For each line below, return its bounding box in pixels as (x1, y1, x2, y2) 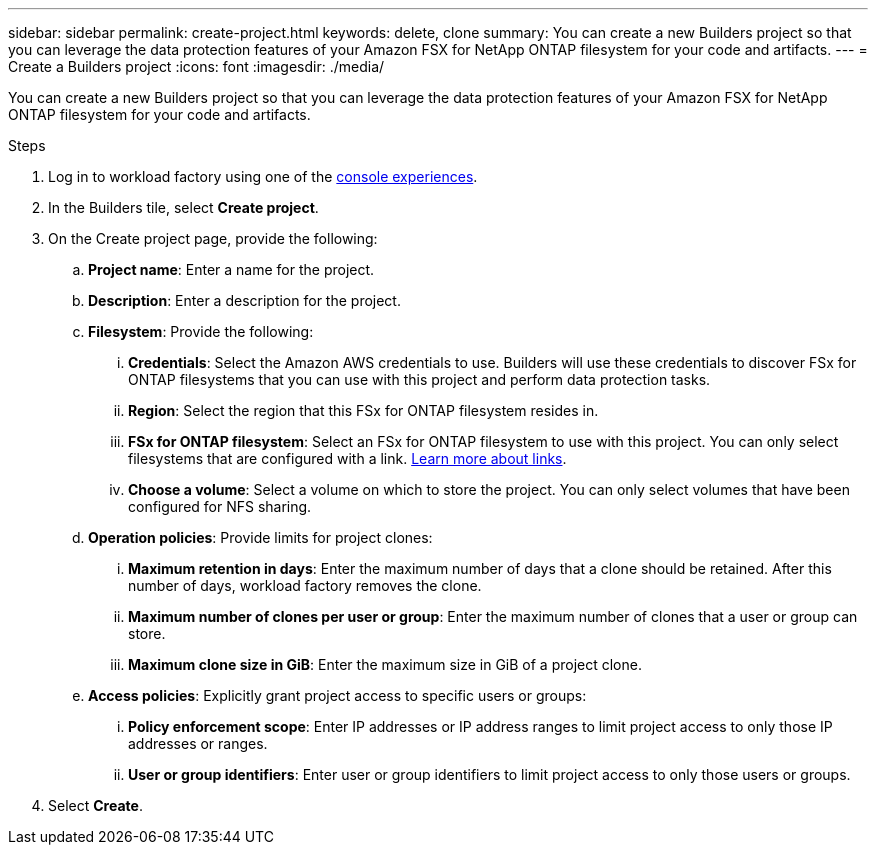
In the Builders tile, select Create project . (48, 199, 319, 216)
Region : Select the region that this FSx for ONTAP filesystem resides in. (128, 402, 599, 419)
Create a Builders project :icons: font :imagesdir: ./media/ (8, 58, 385, 75)
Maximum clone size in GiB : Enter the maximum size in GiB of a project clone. (128, 656, 642, 673)
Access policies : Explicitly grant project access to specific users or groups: (88, 687, 587, 704)
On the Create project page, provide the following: (48, 230, 378, 247)
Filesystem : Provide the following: (88, 323, 314, 340)
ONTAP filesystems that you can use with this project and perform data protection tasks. (128, 371, 711, 388)
